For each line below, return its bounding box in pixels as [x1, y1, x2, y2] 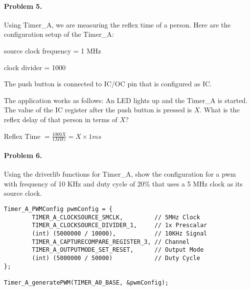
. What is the [200, 105, 240, 115]
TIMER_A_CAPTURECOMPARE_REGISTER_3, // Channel [32, 238, 190, 245]
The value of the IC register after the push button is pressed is [4, 105, 192, 115]
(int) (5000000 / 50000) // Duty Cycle [32, 254, 200, 262]
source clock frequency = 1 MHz [4, 45, 101, 55]
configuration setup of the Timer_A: [4, 29, 114, 39]
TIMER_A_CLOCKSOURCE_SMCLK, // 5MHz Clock [32, 213, 200, 221]
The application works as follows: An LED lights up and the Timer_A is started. [4, 95, 248, 105]
